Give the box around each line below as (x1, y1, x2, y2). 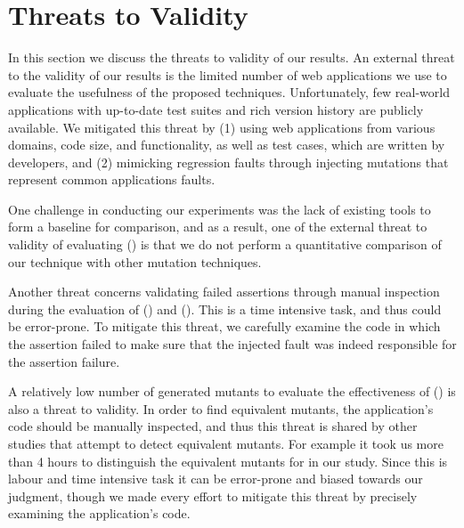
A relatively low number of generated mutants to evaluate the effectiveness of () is (8, 382, 456, 401)
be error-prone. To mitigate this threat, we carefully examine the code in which (8, 317, 441, 336)
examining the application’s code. (8, 504, 191, 523)
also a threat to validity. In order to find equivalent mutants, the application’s (8, 399, 434, 418)
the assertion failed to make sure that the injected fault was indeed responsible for (8, 335, 457, 353)
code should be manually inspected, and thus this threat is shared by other (8, 417, 418, 435)
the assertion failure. (8, 352, 120, 370)
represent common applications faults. (8, 170, 216, 189)
